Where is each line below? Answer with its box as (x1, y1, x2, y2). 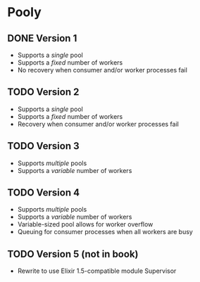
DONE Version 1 (7, 32, 77, 44)
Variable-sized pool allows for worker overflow (17, 220, 154, 229)
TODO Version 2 (7, 86, 80, 98)
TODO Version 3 (7, 140, 80, 152)
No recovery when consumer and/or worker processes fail (17, 66, 188, 74)
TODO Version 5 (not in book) (7, 248, 139, 260)
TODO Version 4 (7, 187, 80, 199)
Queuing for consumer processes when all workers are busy (17, 228, 194, 236)
